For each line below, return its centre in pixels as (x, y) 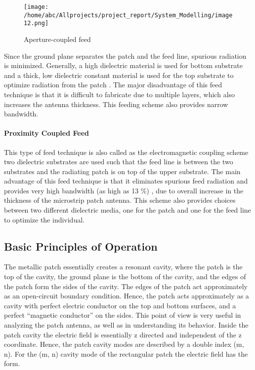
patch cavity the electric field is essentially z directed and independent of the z (123, 334)
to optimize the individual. (44, 219)
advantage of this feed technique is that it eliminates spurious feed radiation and (126, 181)
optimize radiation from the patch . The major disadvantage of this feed (113, 85)
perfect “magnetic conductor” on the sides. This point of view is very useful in (123, 315)
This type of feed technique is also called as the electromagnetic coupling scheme (126, 152)
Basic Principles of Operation (81, 246)
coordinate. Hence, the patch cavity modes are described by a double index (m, (124, 344)
